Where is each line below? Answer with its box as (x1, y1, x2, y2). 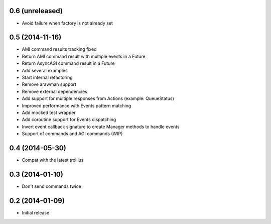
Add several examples (22, 67, 68, 73)
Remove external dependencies (22, 88, 88, 94)
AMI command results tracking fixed (22, 46, 97, 52)
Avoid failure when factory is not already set (22, 20, 113, 26)
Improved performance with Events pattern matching (22, 102, 131, 108)
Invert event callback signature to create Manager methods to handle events (22, 124, 180, 130)
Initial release (22, 209, 50, 215)
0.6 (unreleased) (9, 7, 63, 15)
